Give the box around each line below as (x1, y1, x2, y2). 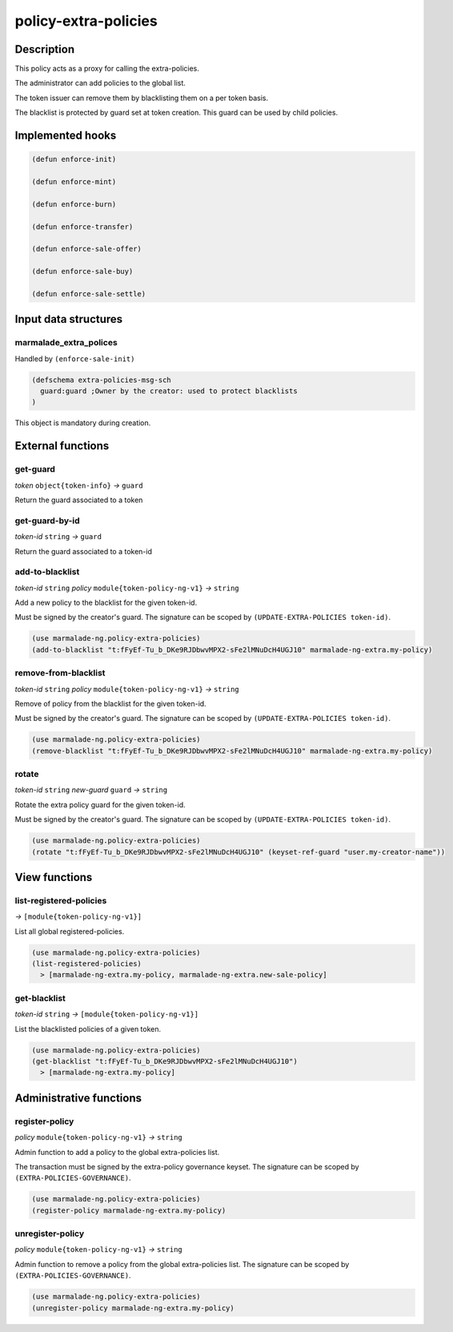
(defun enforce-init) (31, 155, 117, 164)
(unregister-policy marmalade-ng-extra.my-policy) (31, 1303, 235, 1313)
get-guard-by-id (14, 515, 80, 526)
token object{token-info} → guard (14, 481, 143, 490)
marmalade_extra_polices (14, 337, 118, 348)
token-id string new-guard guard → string (14, 785, 168, 795)
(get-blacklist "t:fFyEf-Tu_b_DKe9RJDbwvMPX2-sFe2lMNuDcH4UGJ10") (31, 1056, 298, 1065)
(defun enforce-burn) (31, 199, 117, 208)
